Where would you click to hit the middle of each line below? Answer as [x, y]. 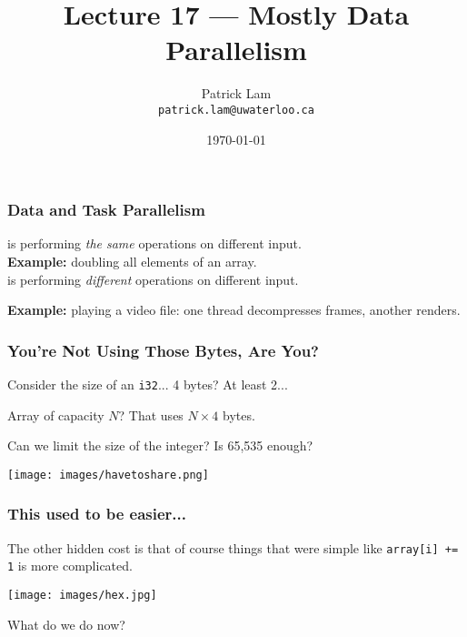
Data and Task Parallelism [106, 210]
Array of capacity [56, 415]
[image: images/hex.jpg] [82, 596]
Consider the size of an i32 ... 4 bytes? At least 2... [148, 384]
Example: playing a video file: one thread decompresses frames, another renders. [234, 310]
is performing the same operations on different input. [154, 243]
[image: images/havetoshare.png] [108, 475]
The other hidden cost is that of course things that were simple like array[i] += [233, 547]
